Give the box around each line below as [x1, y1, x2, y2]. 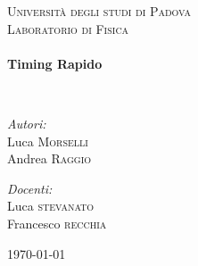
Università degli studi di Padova [7, 2, 191, 20]
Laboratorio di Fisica [7, 19, 129, 37]
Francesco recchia [7, 213, 107, 232]
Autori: [7, 113, 46, 132]
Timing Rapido [7, 54, 103, 72]
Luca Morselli [7, 131, 88, 150]
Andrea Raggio [7, 149, 92, 168]
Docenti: [7, 179, 53, 197]
